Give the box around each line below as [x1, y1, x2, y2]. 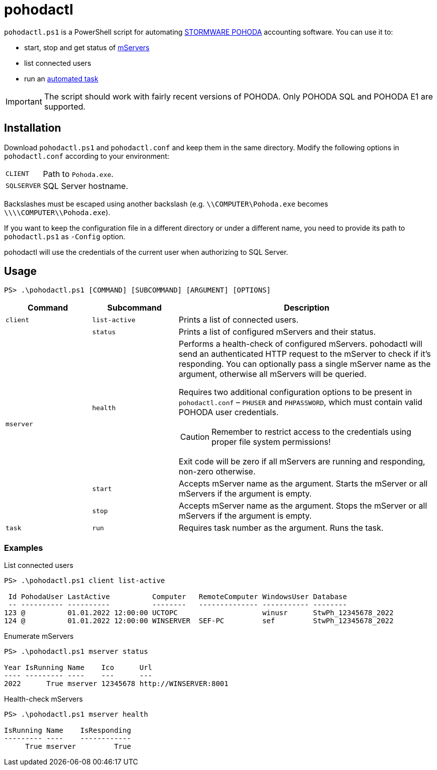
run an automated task [24, 74, 98, 83]
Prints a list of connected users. [178, 315, 299, 325]
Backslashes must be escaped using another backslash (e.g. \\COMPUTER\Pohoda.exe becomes [4, 199, 329, 208]
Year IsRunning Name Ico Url [4, 663, 153, 672]
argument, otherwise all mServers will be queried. [178, 369, 367, 379]
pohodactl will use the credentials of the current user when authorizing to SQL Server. [4, 247, 288, 256]
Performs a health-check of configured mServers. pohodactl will [178, 339, 422, 349]
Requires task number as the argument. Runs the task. [178, 523, 384, 533]
